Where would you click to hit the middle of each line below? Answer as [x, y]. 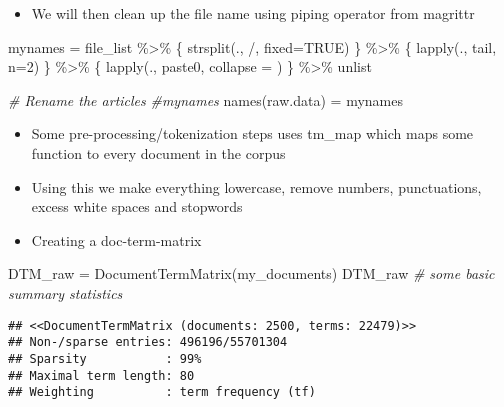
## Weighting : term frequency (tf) [162, 392]
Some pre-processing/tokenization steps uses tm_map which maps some [252, 133]
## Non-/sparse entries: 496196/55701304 [148, 342]
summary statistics [65, 292]
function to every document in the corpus [158, 152]
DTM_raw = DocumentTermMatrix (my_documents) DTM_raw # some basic [251, 273]
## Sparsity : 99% [105, 358]
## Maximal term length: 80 [101, 375]
